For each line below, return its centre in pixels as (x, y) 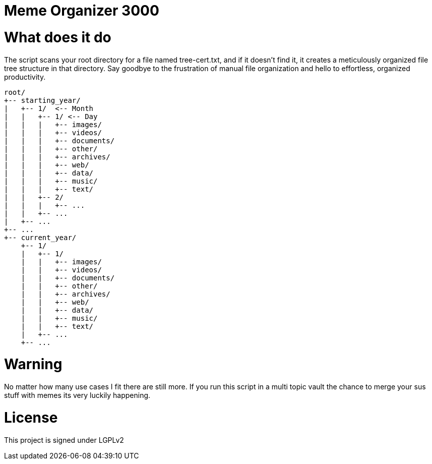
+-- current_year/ (40, 237)
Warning (33, 364)
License (31, 417)
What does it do (58, 37)
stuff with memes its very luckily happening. (77, 395)
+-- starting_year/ (42, 100)
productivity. (25, 77)
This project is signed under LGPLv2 (64, 440)
